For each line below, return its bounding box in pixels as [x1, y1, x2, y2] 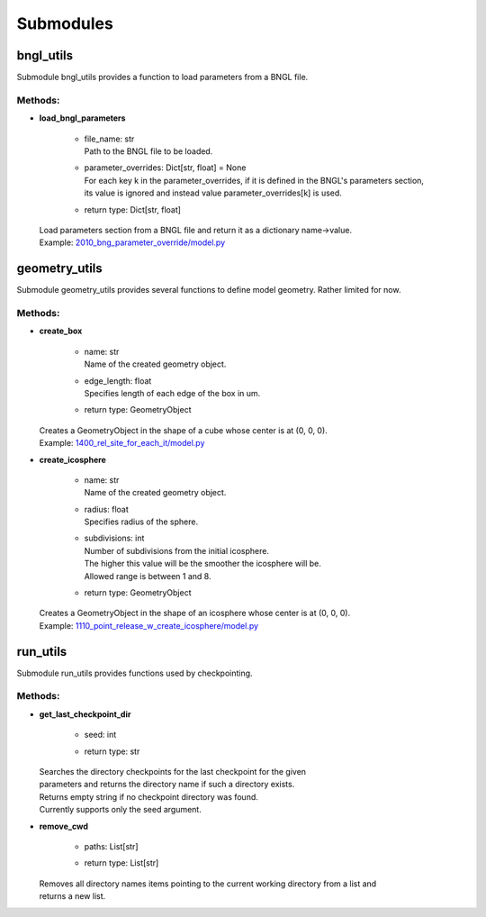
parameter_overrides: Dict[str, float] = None [84, 162, 247, 173]
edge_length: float [84, 375, 152, 386]
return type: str [84, 746, 140, 757]
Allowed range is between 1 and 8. [84, 570, 211, 581]
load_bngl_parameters [39, 113, 126, 123]
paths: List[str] [84, 840, 139, 851]
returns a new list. [39, 891, 106, 902]
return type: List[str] [84, 858, 159, 868]
